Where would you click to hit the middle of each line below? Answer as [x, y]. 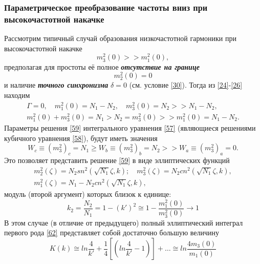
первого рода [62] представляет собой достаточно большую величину [112, 232]
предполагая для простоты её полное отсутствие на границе [102, 66]
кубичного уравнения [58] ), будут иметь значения [81, 138]
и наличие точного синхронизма [56, 85]
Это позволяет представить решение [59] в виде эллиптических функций [117, 160]
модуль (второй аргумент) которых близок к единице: [88, 194]
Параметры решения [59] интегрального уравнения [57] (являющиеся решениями [130, 128]
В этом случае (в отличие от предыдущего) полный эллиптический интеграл [124, 222]
